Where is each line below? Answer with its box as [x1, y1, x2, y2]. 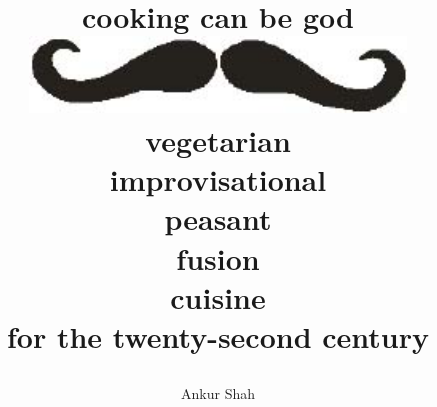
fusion [176, 237, 260, 278]
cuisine [170, 276, 266, 317]
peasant [164, 198, 272, 239]
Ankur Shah [181, 383, 255, 404]
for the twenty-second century [6, 316, 430, 357]
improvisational [109, 159, 327, 200]
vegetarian [145, 120, 291, 161]
